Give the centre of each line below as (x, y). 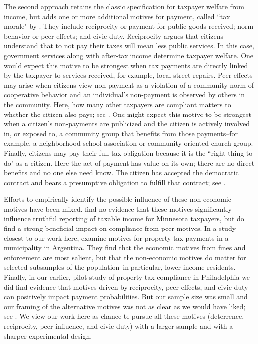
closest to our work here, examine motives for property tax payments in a (116, 238)
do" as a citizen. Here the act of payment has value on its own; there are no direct (129, 163)
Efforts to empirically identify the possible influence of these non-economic (118, 199)
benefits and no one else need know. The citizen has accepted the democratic (121, 172)
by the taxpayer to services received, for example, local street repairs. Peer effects (128, 75)
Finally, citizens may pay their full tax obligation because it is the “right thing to (128, 153)
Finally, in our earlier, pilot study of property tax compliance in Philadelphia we (127, 277)
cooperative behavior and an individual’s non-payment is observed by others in (125, 94)
